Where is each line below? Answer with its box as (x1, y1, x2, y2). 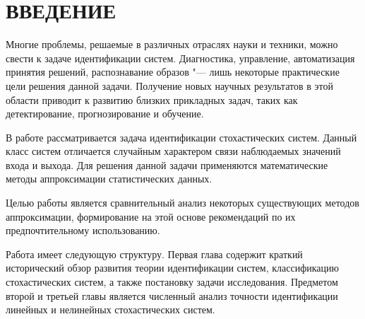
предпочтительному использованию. (6, 223, 160, 238)
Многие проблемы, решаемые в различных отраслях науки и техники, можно (6, 37, 338, 52)
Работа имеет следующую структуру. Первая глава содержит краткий (6, 246, 303, 261)
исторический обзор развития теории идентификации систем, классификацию (6, 260, 340, 275)
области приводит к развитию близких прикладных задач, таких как (6, 92, 298, 107)
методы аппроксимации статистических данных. (6, 171, 213, 186)
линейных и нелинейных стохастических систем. (6, 302, 215, 317)
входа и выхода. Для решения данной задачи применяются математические (6, 157, 328, 172)
